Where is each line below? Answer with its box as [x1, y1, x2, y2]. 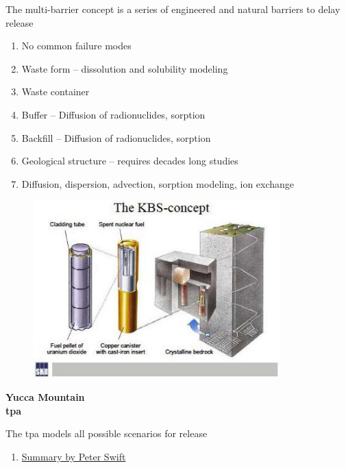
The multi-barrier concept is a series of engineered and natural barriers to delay [5, 2, 341, 16]
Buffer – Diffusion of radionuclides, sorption [21, 107, 206, 121]
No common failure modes [21, 38, 132, 53]
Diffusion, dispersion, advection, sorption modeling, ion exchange [21, 176, 295, 190]
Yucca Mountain [5, 390, 85, 404]
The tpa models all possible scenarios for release [5, 426, 208, 441]
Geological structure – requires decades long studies [21, 153, 238, 168]
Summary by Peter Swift [21, 449, 126, 464]
